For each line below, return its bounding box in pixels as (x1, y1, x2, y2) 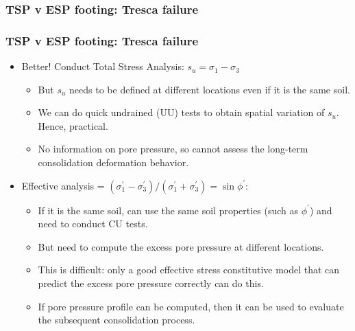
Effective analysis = (21, 178, 105, 192)
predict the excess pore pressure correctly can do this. (38, 276, 264, 290)
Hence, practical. (38, 118, 108, 133)
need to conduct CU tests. (38, 216, 148, 231)
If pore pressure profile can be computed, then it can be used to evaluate (38, 299, 344, 313)
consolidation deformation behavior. (38, 155, 189, 170)
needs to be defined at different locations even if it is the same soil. (69, 82, 350, 96)
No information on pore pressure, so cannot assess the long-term (38, 141, 308, 156)
